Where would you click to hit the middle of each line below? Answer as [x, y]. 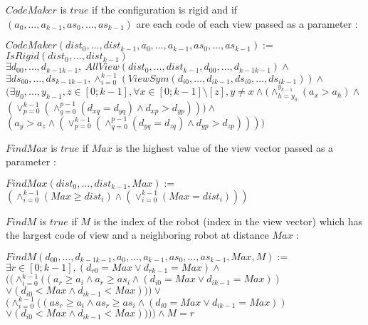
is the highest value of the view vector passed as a [225, 147]
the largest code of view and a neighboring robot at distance [137, 235]
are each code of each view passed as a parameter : [247, 23]
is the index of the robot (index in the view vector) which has [228, 221]
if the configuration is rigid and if [165, 9]
